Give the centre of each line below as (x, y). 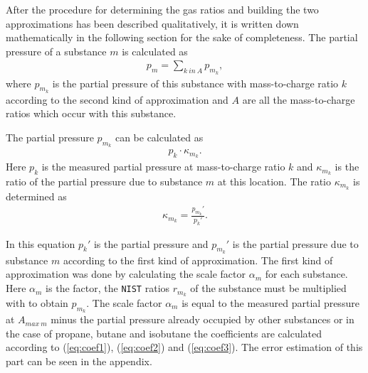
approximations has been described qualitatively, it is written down (152, 23)
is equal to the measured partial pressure (270, 302)
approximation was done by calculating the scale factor (126, 274)
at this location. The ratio (274, 181)
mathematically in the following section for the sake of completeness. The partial (182, 37)
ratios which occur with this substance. (91, 113)
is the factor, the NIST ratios (108, 288)
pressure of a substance (56, 51)
